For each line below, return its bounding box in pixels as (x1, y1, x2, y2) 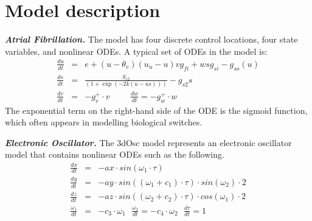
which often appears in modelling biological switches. (5, 116, 203, 128)
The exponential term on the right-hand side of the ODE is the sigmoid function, (5, 103, 308, 116)
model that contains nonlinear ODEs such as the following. (5, 148, 224, 161)
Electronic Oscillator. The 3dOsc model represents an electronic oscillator (5, 136, 292, 149)
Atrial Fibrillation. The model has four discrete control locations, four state (5, 33, 298, 46)
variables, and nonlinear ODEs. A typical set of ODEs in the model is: (5, 44, 268, 57)
